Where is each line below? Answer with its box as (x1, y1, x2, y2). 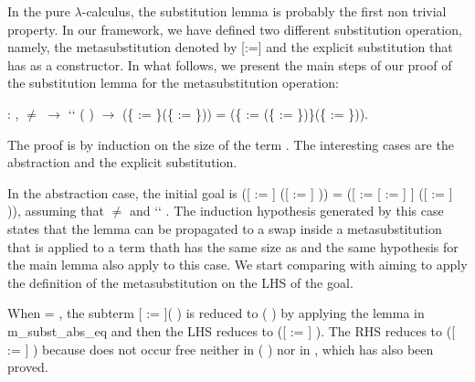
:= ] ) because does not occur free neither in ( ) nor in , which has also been (7, 339, 434, 358)
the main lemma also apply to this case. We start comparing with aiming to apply (7, 255, 468, 274)
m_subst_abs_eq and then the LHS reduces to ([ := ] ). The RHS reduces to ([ (7, 321, 456, 340)
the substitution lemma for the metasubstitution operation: (7, 73, 339, 92)
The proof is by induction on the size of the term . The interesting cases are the (7, 134, 454, 154)
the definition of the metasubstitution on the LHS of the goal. (7, 272, 354, 292)
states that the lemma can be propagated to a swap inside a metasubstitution (7, 218, 442, 238)
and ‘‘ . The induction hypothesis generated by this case (129, 201, 444, 220)
